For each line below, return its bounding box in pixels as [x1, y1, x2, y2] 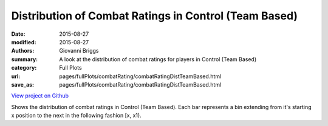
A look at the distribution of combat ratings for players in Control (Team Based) [59, 55, 257, 63]
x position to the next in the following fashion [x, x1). [11, 112, 142, 119]
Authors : [11, 47, 35, 55]
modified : [11, 38, 36, 45]
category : [11, 64, 37, 71]
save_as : [11, 81, 35, 88]
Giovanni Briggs [59, 47, 100, 55]
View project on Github [11, 92, 69, 99]
